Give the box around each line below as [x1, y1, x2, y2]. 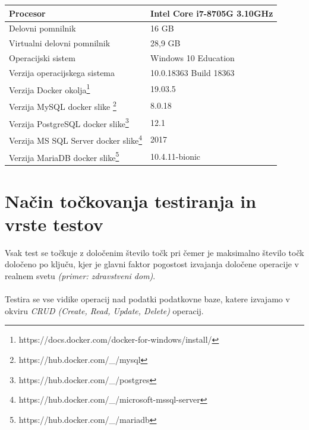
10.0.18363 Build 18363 [150, 66, 235, 78]
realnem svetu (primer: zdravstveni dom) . [5, 269, 156, 282]
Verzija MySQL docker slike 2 [9, 99, 116, 112]
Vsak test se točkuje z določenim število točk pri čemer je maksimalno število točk [5, 246, 304, 258]
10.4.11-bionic [150, 150, 201, 162]
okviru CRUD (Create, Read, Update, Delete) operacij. [5, 304, 204, 317]
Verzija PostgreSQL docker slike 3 [9, 115, 129, 129]
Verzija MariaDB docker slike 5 [9, 149, 119, 163]
